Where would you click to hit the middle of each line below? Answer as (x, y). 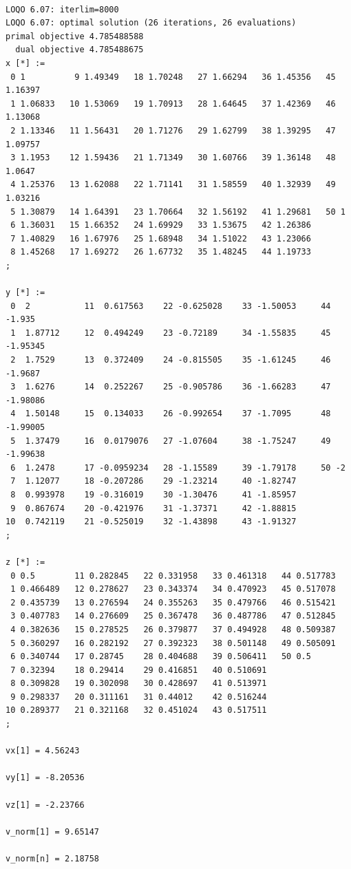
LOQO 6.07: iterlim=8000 (62, 9)
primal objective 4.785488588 (75, 36)
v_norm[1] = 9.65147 (53, 832)
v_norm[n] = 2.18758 (53, 859)
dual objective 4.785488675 (79, 50)
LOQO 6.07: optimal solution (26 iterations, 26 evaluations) (151, 23)
